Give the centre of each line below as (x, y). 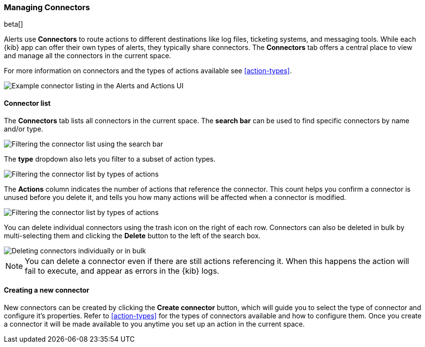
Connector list (27, 103)
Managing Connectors (47, 7)
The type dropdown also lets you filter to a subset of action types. (110, 159)
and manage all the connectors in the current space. (88, 56)
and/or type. (24, 129)
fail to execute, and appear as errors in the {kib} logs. (122, 271)
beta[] (14, 24)
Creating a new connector (47, 290)
